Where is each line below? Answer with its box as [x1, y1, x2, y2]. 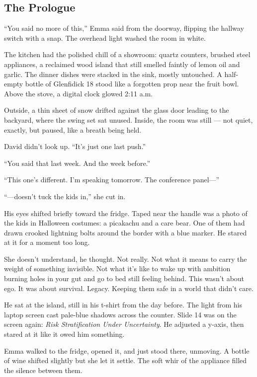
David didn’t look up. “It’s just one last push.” [4, 141, 146, 151]
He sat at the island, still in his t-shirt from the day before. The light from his [4, 300, 242, 310]
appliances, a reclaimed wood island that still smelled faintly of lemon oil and [4, 59, 240, 69]
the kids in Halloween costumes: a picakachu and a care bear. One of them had [4, 218, 245, 228]
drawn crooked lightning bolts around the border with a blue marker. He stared [4, 227, 247, 237]
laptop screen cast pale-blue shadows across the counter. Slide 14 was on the [4, 309, 237, 319]
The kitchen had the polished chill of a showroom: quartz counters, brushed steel [4, 49, 251, 60]
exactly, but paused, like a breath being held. [4, 124, 142, 135]
